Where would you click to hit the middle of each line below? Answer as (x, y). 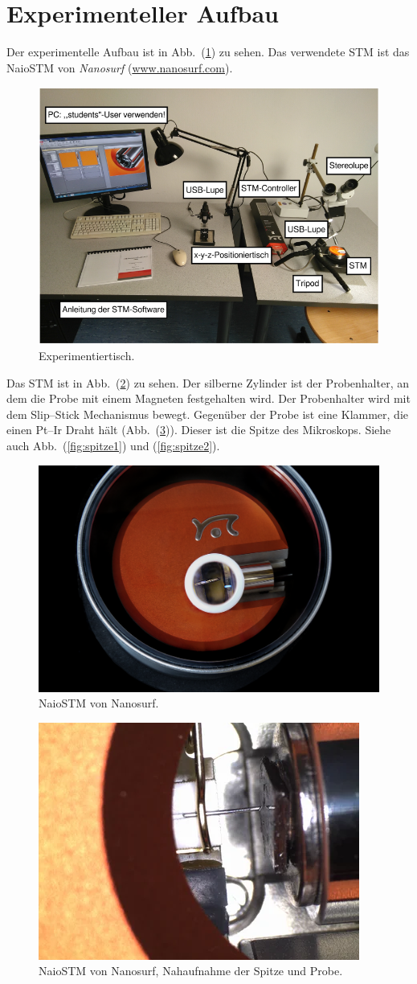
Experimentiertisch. (87, 356)
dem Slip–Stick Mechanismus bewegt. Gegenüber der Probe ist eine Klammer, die (207, 414)
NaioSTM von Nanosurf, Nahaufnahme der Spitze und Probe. (191, 971)
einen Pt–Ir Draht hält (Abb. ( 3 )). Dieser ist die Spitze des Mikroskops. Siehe (199, 430)
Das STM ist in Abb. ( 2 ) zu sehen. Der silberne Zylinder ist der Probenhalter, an (208, 382)
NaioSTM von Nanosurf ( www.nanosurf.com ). (120, 67)
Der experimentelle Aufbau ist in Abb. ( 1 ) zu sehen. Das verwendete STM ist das (208, 52)
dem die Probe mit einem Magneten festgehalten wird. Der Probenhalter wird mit (208, 398)
